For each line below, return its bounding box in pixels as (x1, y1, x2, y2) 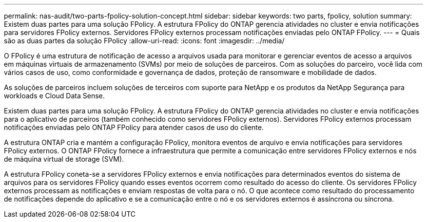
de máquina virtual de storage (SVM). (4, 155, 124, 163)
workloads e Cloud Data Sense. (4, 92, 105, 100)
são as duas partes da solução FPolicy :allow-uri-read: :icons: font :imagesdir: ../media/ (4, 37, 285, 45)
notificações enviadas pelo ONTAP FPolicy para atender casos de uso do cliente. (4, 123, 264, 131)
